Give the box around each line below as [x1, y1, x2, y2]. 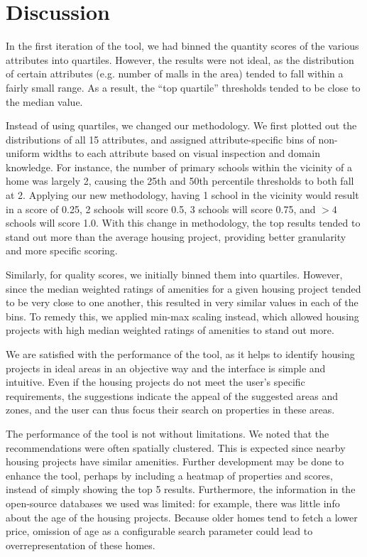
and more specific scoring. [6, 243, 118, 258]
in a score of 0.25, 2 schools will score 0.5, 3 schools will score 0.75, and [6, 201, 316, 216]
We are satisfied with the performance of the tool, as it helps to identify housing [6, 347, 355, 361]
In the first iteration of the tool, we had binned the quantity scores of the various [6, 38, 359, 53]
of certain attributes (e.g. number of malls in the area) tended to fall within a [6, 66, 344, 81]
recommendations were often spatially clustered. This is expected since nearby [6, 440, 346, 455]
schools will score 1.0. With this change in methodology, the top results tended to [6, 215, 361, 230]
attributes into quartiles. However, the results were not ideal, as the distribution [6, 52, 354, 67]
